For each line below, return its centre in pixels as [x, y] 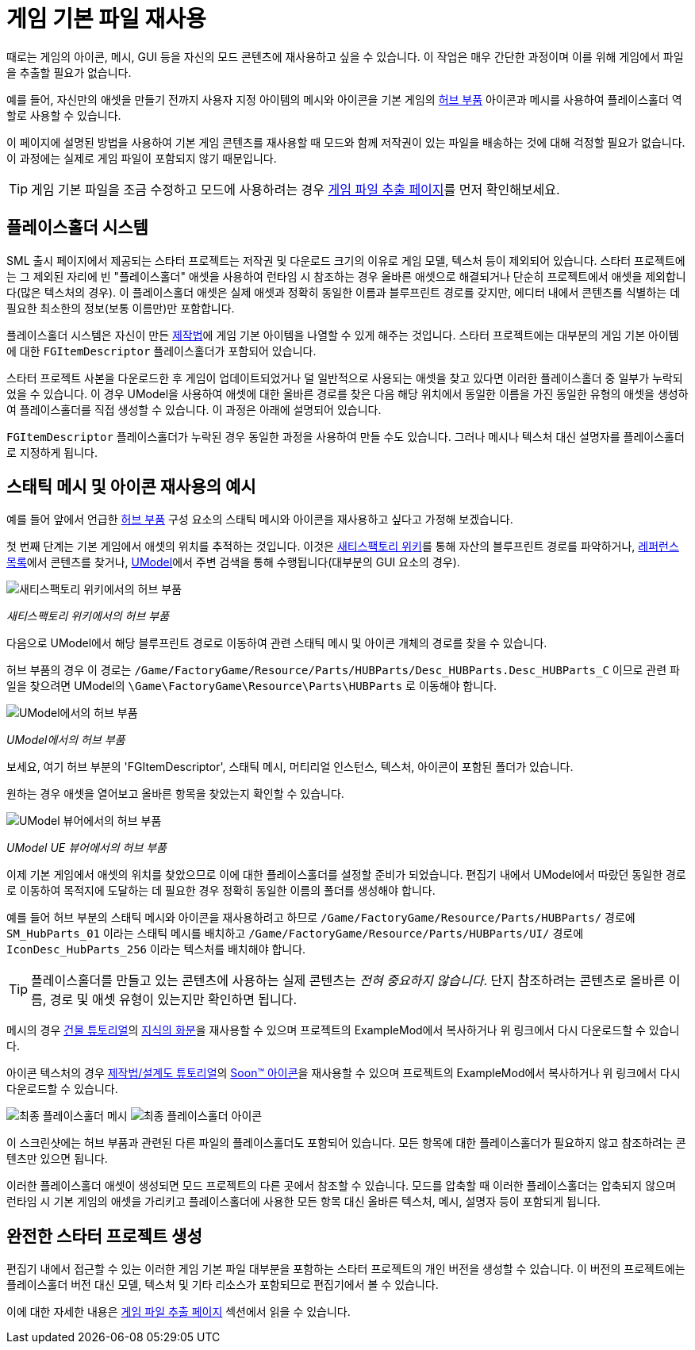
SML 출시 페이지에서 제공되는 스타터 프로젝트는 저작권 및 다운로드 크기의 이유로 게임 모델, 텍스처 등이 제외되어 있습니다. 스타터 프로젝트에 [346, 260]
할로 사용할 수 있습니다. [64, 115]
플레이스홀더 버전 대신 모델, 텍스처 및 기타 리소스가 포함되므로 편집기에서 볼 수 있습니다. [223, 1285]
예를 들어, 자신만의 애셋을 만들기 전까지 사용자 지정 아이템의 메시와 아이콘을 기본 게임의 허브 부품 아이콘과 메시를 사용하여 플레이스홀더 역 [344, 99]
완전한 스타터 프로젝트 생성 [104, 1236]
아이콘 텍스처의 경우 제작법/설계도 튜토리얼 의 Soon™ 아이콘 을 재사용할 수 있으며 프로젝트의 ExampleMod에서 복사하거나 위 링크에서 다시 [344, 1073]
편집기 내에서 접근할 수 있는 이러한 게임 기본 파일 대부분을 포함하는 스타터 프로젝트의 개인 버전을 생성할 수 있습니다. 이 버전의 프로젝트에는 [346, 1269]
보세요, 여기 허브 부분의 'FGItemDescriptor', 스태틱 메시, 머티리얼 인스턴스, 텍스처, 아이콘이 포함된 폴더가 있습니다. [290, 767]
